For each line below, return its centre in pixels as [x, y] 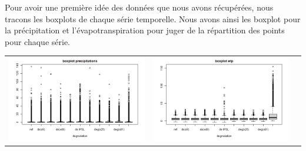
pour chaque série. [37, 41]
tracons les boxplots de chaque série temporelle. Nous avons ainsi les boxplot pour [153, 18]
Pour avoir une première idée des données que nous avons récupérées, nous [139, 7]
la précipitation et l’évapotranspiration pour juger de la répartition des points [145, 30]
